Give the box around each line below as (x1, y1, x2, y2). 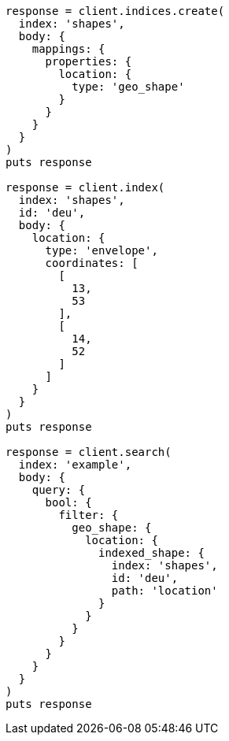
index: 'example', (18, 458, 132, 471)
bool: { (45, 496, 92, 509)
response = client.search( (6, 446, 172, 458)
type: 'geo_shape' (72, 80, 185, 93)
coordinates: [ (45, 257, 139, 269)
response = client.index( (6, 181, 165, 194)
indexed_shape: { (98, 546, 205, 559)
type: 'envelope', (45, 244, 158, 257)
